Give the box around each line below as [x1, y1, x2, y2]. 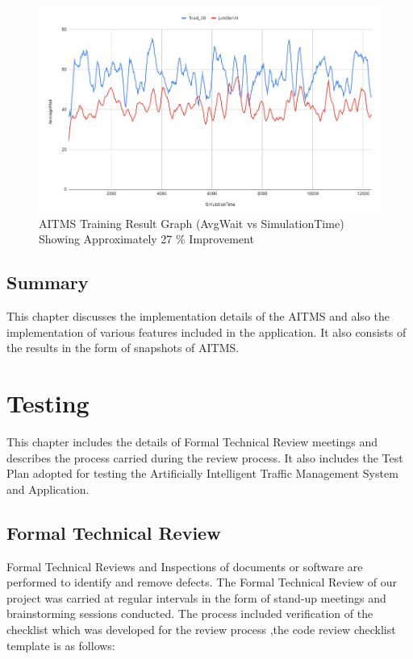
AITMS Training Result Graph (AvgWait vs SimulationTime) [39, 214, 344, 231]
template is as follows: [6, 636, 115, 653]
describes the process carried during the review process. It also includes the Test [6, 449, 403, 466]
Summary [6, 270, 89, 295]
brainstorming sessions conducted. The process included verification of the [6, 605, 373, 622]
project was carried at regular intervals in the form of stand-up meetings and [6, 589, 386, 606]
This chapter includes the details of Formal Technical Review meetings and [6, 433, 378, 450]
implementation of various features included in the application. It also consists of [6, 323, 407, 340]
